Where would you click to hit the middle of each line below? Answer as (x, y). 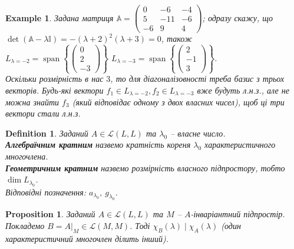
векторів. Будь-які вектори (54, 90)
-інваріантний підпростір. (238, 214)
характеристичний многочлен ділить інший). (87, 238)
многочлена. (27, 156)
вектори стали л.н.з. (43, 113)
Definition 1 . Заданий (47, 133)
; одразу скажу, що (238, 17)
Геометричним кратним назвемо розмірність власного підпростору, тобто (145, 167)
